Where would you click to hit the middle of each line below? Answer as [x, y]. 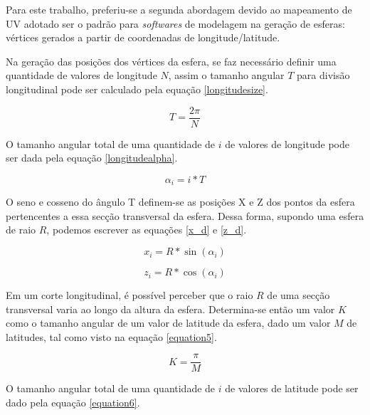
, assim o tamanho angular [226, 75]
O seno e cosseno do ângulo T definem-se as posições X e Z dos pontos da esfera [180, 202]
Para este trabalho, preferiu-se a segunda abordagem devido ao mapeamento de [179, 9]
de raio [21, 230]
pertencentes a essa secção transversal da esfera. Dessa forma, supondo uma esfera [185, 215]
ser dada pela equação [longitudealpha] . [92, 158]
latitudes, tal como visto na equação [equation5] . [111, 336]
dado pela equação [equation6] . [73, 403]
